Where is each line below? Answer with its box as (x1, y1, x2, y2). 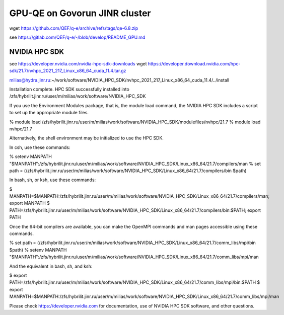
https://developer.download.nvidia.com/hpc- (148, 60, 241, 66)
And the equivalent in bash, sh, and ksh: (9, 263, 93, 269)
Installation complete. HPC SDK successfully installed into (9, 86, 129, 93)
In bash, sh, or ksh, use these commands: (9, 177, 96, 183)
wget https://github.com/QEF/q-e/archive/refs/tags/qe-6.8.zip (9, 25, 138, 31)
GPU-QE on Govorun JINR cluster (9, 8, 151, 19)
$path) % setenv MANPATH (9, 247, 67, 253)
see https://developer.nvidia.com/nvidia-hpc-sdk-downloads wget (9, 60, 147, 66)
